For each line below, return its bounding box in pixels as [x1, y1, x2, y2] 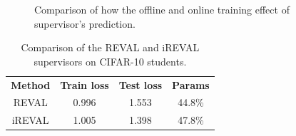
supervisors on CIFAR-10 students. [34, 53, 187, 68]
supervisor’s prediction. [34, 16, 136, 31]
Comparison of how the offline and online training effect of [34, 2, 290, 16]
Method [11, 77, 51, 92]
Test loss [118, 77, 163, 92]
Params [172, 77, 210, 92]
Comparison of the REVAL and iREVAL [21, 40, 200, 55]
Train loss [60, 77, 109, 92]
